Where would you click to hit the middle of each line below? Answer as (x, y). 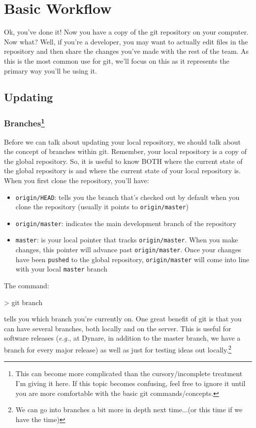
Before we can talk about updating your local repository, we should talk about (122, 141)
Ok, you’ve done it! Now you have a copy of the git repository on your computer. (126, 32)
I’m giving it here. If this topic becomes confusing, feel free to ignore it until (130, 383)
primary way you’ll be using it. (50, 70)
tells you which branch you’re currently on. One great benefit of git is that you (123, 319)
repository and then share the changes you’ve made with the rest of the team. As (127, 51)
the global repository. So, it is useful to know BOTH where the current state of (123, 161)
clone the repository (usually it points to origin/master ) (102, 207)
